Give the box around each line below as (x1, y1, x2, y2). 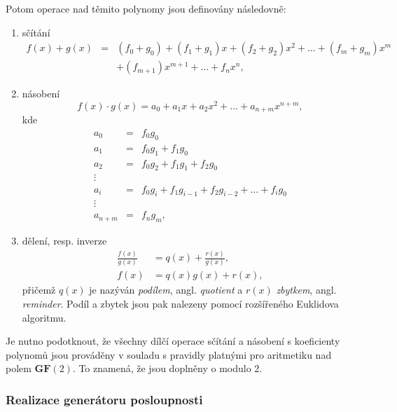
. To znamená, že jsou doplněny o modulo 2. (72, 361, 263, 376)
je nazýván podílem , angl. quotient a (89, 282, 243, 297)
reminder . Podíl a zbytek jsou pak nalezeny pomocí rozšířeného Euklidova (22, 296, 339, 311)
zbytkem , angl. (276, 282, 337, 297)
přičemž (22, 282, 56, 297)
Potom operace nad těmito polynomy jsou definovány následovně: (6, 1, 286, 15)
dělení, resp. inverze (22, 233, 107, 248)
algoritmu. (22, 310, 67, 324)
